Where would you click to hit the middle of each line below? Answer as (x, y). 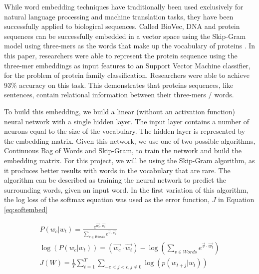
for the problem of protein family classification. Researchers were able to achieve (127, 75)
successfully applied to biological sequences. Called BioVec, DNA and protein (122, 26)
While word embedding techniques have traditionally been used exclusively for (124, 6)
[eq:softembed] (26, 209)
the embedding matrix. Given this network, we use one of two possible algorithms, (130, 140)
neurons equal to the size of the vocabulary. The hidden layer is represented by (125, 131)
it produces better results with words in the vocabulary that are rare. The (117, 170)
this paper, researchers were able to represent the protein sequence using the (121, 55)
